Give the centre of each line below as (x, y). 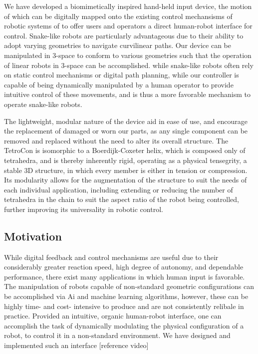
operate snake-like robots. (43, 104)
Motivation (33, 236)
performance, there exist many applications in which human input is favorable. (125, 276)
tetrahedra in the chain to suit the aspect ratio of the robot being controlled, (122, 199)
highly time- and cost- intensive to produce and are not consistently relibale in (124, 306)
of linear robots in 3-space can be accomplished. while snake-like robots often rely (129, 65)
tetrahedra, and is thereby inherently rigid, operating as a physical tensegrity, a (126, 160)
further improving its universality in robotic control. (84, 209)
